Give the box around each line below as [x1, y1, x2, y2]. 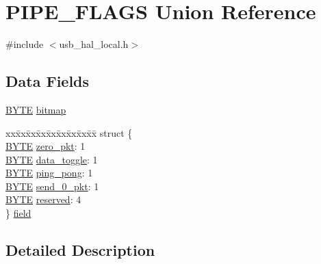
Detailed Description [5, 239, 155, 261]
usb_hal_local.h [59, 37, 129, 51]
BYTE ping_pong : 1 [5, 166, 93, 180]
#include [5, 37, 44, 51]
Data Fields [5, 70, 90, 92]
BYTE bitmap [5, 102, 66, 116]
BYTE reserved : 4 [5, 192, 81, 207]
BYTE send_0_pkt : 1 [5, 179, 99, 193]
